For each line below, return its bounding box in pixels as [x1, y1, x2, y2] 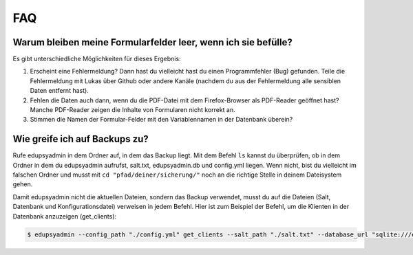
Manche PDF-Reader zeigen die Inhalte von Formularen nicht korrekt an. [30, 106, 235, 114]
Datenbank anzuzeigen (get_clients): [12, 212, 117, 220]
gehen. [12, 180, 33, 188]
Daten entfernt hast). [30, 87, 89, 95]
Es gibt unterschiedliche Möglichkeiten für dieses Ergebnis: [12, 55, 182, 63]
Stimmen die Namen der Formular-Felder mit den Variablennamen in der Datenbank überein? [30, 115, 293, 124]
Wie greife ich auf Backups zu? [12, 133, 149, 145]
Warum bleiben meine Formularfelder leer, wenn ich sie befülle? [12, 36, 293, 48]
